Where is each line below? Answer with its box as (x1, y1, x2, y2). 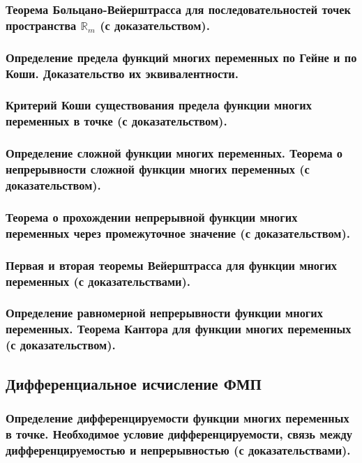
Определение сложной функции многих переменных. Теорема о (6, 144, 343, 162)
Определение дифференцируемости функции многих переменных (6, 409, 349, 426)
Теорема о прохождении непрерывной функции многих (6, 208, 298, 225)
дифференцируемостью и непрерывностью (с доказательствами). (6, 441, 351, 458)
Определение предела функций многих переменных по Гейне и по (6, 48, 357, 66)
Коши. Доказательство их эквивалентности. (6, 64, 239, 82)
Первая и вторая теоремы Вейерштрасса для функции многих (6, 256, 338, 273)
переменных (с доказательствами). (6, 272, 191, 289)
